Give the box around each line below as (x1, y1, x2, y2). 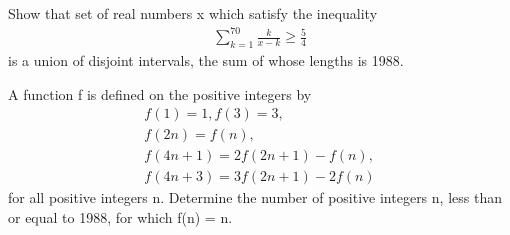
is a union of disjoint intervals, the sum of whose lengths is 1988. (8, 49, 404, 70)
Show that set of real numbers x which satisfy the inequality (8, 3, 378, 23)
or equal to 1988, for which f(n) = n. (8, 206, 233, 227)
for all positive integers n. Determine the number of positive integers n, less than (8, 187, 502, 208)
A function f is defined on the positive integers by (8, 83, 312, 104)
